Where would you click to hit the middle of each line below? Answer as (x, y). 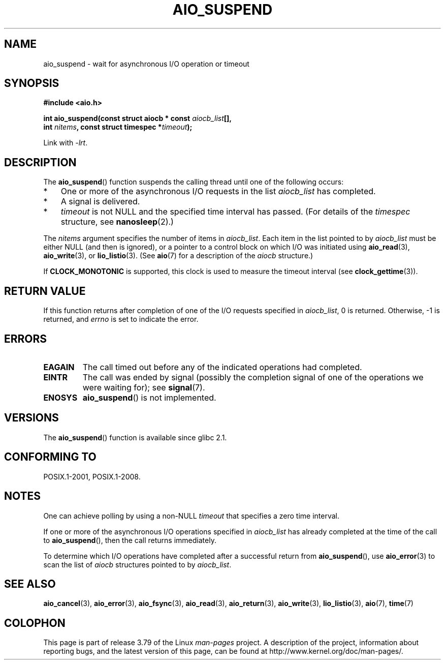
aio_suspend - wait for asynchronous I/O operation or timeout (146, 64)
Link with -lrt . (66, 143)
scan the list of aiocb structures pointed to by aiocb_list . (137, 564)
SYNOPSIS (32, 83)
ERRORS (26, 339)
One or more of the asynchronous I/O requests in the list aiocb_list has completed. (218, 191)
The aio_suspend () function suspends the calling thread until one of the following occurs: (194, 182)
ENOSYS (60, 397)
